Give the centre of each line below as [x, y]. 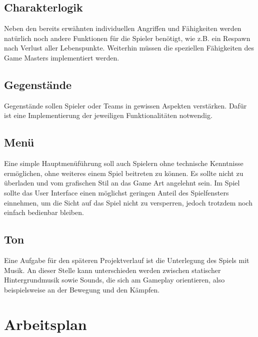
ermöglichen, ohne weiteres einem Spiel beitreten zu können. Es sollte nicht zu [124, 173]
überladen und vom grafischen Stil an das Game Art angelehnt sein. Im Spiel [122, 183]
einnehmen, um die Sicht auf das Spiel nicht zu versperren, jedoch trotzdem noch [128, 202]
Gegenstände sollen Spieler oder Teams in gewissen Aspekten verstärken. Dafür [125, 105]
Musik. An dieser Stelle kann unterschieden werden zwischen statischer [112, 270]
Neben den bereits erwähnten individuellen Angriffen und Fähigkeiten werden [123, 28]
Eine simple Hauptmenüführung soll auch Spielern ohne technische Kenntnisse [124, 163]
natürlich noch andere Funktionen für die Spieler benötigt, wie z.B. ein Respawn [127, 38]
